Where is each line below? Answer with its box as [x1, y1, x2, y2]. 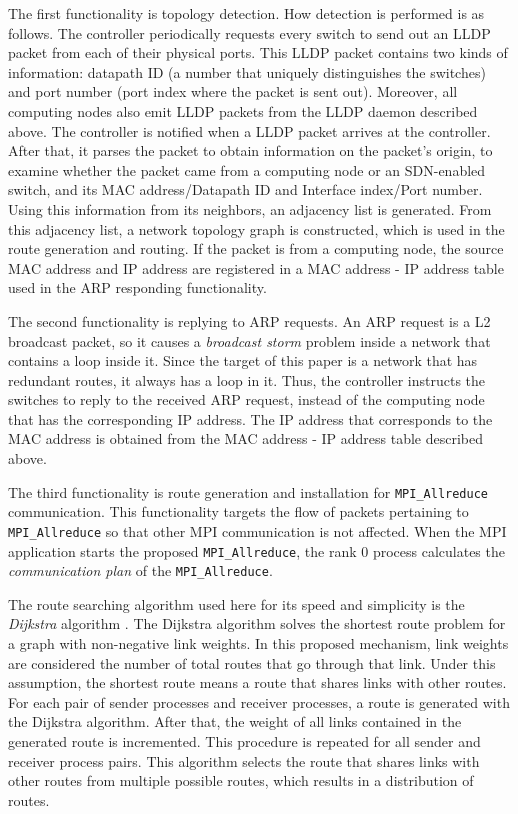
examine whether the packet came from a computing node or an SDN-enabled [8, 159, 486, 180]
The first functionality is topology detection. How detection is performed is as [8, 3, 485, 23]
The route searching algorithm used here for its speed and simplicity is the [8, 593, 465, 614]
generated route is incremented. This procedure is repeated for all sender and [8, 731, 481, 752]
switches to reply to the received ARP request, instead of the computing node [8, 389, 485, 410]
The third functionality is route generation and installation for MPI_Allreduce [8, 481, 489, 502]
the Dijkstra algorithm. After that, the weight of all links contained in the [8, 711, 462, 732]
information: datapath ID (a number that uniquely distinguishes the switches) [8, 61, 486, 82]
